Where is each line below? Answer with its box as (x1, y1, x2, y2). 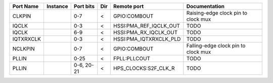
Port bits (73, 3, 95, 10)
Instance (46, 3, 68, 10)
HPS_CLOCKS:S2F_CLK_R (113, 65, 175, 71)
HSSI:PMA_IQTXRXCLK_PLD (113, 36, 181, 42)
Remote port (113, 3, 144, 10)
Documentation (186, 3, 225, 10)
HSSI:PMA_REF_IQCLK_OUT (113, 23, 180, 29)
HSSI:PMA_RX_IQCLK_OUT (113, 29, 178, 36)
